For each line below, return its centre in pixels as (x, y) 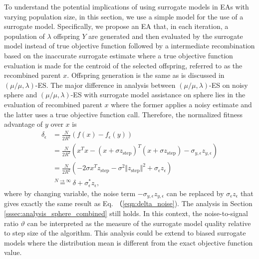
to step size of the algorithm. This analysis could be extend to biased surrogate (125, 233)
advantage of (23, 124)
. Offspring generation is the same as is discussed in (146, 75)
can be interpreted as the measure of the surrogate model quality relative (139, 223)
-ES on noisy (229, 85)
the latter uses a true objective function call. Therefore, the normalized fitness (124, 114)
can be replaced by (195, 193)
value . (13, 252)
